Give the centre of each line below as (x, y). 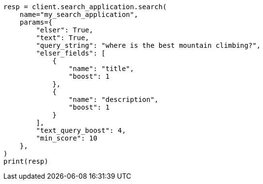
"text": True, (63, 38)
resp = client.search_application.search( (85, 7)
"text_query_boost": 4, (81, 130)
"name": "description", (114, 99)
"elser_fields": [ (71, 53)
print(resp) (26, 161)
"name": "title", (101, 69)
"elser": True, (65, 30)
